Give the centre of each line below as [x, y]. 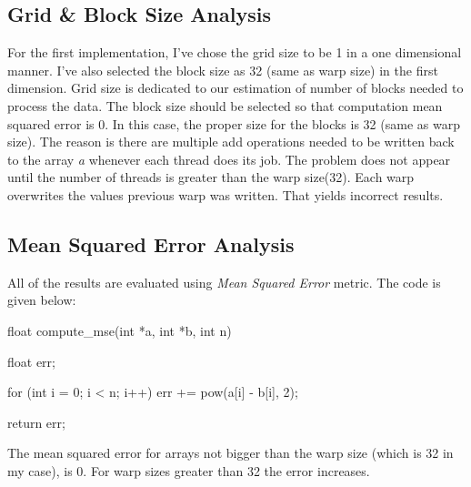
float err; [31, 361]
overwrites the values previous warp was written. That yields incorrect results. [225, 194]
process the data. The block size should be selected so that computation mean [225, 105]
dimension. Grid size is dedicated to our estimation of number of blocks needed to [235, 88]
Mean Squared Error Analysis [151, 243]
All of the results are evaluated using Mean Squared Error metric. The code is [224, 282]
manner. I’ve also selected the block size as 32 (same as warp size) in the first [223, 70]
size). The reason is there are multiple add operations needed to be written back [231, 142]
